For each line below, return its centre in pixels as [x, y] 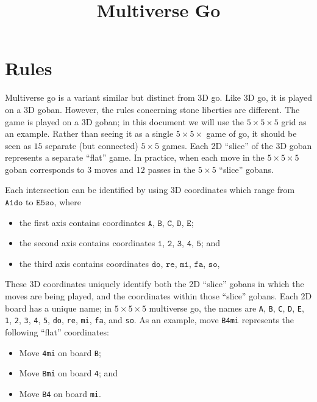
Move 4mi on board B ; [60, 352]
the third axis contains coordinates [84, 263]
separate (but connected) [92, 145]
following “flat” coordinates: [57, 331]
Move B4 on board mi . [60, 393]
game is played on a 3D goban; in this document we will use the [124, 121]
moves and [114, 169]
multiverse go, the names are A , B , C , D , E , [226, 308]
